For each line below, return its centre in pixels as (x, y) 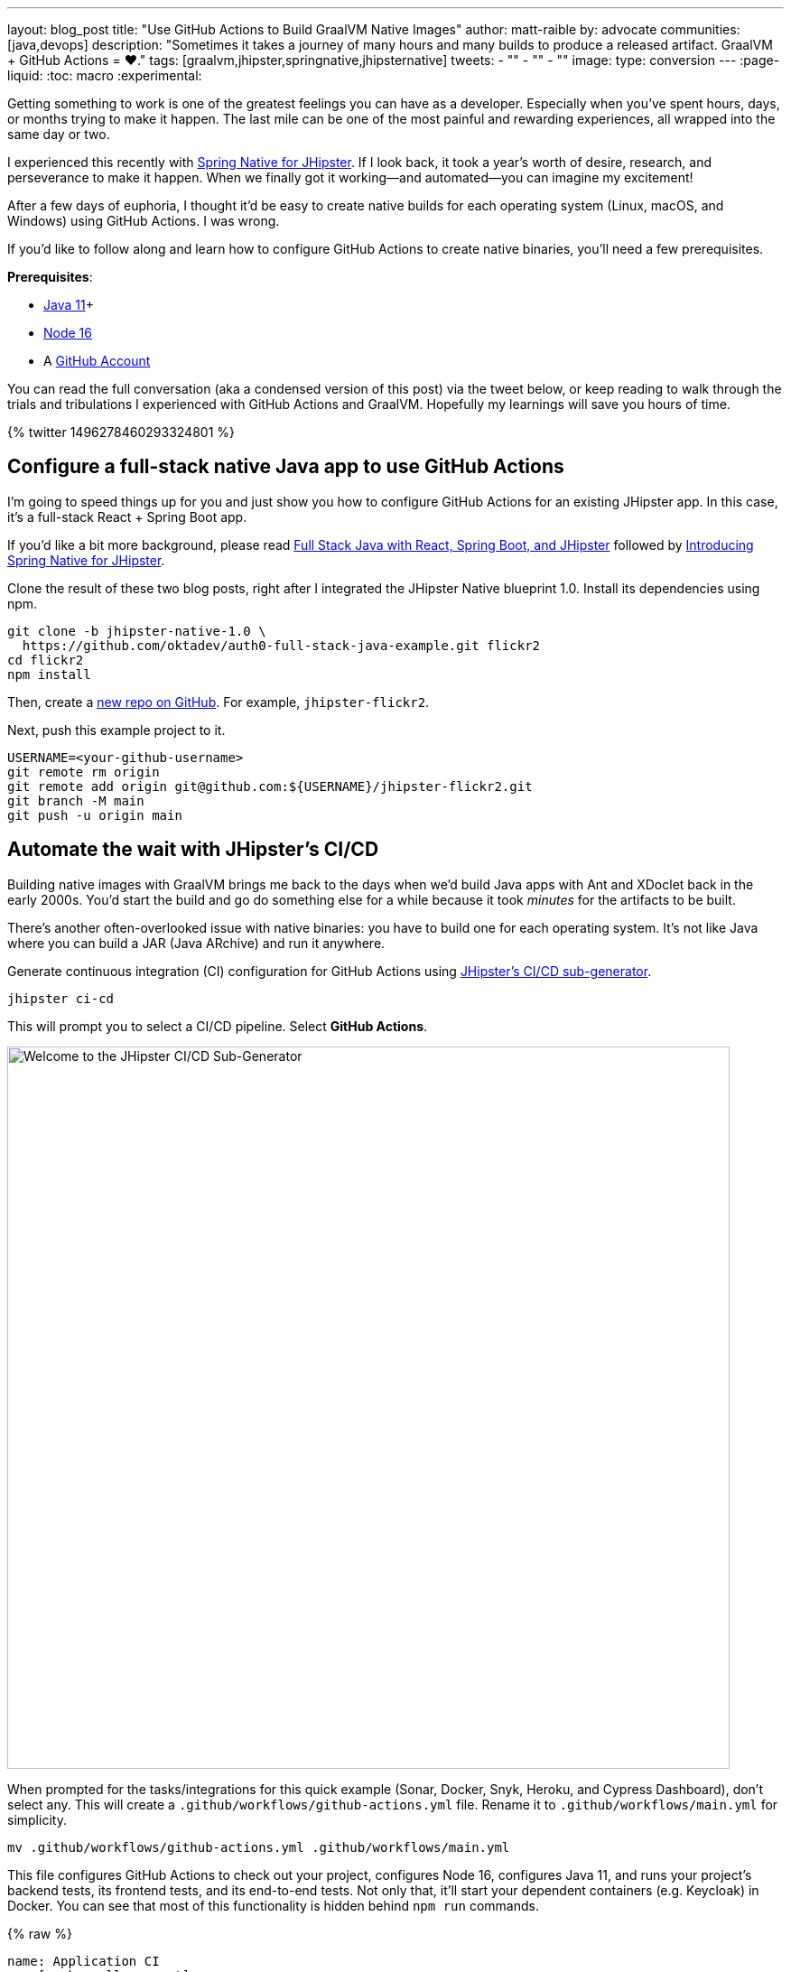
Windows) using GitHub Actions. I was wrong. (144, 221)
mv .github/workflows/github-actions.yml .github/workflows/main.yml (259, 1847)
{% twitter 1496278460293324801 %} (121, 432)
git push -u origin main (95, 815)
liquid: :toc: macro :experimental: (105, 75)
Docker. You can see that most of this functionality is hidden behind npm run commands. (273, 1905)
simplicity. (37, 1819)
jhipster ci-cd (61, 998)
